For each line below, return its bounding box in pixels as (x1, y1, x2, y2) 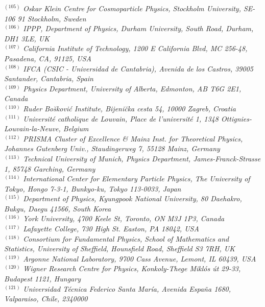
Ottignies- (221, 113, 252, 124)
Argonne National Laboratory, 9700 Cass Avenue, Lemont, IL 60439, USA (23, 253, 256, 264)
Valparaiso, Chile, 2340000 (4, 293, 88, 304)
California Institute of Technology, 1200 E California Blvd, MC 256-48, (23, 43, 248, 54)
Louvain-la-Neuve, (4, 123, 61, 134)
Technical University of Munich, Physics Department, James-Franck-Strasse (23, 153, 261, 163)
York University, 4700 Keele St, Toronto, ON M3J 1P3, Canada (23, 213, 225, 224)
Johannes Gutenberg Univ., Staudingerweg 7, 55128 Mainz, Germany (4, 143, 220, 154)
